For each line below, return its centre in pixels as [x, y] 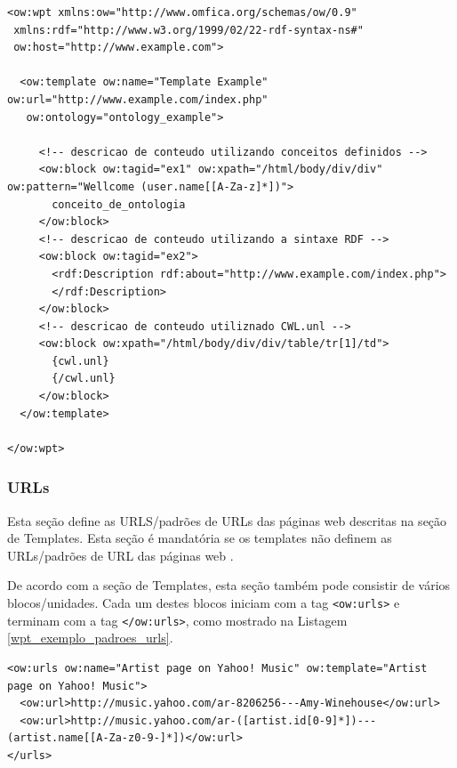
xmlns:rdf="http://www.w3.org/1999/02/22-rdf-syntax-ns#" [188, 30]
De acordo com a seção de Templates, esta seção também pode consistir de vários [229, 585]
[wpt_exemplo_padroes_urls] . [90, 638]
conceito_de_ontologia [119, 204]
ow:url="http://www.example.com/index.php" [138, 99]
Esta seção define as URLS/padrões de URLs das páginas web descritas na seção [227, 520]
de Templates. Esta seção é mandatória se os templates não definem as [200, 538]
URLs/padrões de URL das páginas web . [120, 555]
